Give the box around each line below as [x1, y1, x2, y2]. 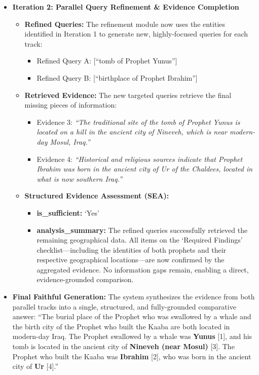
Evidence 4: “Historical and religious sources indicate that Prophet [36, 153, 243, 164]
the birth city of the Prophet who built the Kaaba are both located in [12, 321, 230, 331]
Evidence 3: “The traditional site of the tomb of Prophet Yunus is [36, 116, 240, 127]
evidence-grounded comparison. [36, 274, 134, 285]
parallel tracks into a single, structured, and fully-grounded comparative [12, 301, 236, 312]
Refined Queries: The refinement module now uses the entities [24, 18, 226, 29]
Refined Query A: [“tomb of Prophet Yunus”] [36, 55, 177, 66]
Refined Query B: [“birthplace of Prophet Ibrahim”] [36, 72, 198, 83]
